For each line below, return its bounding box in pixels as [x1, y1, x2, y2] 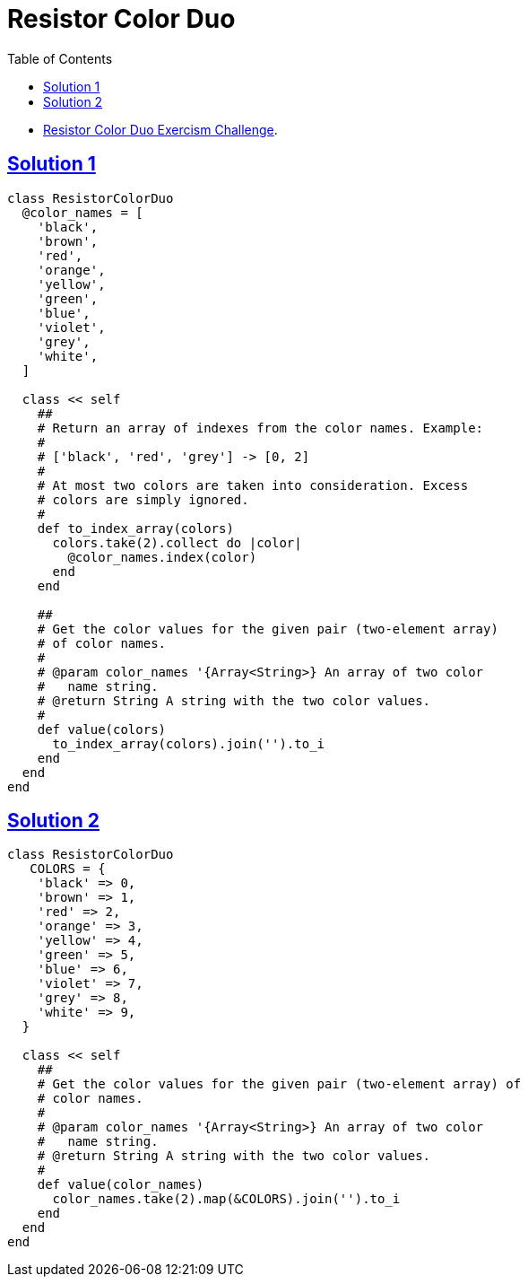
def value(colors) [37, 721, 167, 737]
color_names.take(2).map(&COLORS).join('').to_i [52, 1192, 401, 1207]
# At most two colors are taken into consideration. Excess [37, 477, 469, 493]
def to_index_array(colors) [37, 520, 234, 536]
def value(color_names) [37, 1177, 204, 1192]
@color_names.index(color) [67, 549, 257, 564]
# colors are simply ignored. [37, 492, 249, 507]
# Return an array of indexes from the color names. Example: [37, 420, 484, 435]
